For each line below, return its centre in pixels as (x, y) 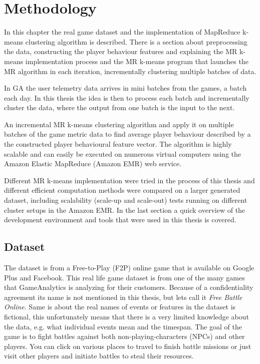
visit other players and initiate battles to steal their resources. (99, 356)
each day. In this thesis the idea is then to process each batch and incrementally (127, 97)
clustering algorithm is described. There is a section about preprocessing (136, 41)
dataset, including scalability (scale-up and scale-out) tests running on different (126, 200)
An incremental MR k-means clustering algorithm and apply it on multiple (119, 124)
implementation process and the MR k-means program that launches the (137, 61)
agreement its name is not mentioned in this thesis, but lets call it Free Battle (123, 297)
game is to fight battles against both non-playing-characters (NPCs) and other (124, 336)
